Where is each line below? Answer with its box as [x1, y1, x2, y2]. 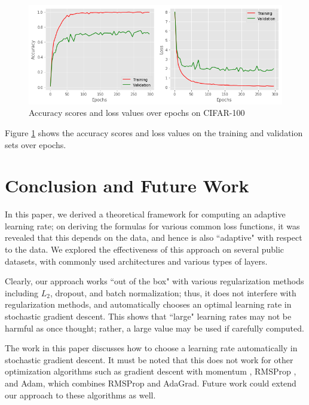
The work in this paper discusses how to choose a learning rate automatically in [5, 342, 298, 354]
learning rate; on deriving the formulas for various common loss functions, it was [5, 219, 300, 232]
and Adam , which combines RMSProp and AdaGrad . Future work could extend [5, 376, 296, 389]
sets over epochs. [5, 138, 66, 151]
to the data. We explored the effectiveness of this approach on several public [5, 243, 284, 256]
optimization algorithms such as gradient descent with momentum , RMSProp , [5, 365, 296, 378]
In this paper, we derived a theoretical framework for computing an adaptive [5, 208, 286, 220]
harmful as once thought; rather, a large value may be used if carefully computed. [5, 321, 304, 334]
